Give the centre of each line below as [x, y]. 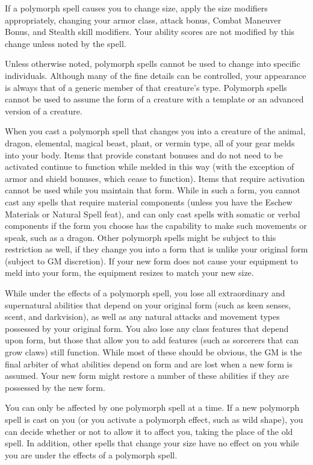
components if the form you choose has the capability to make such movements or [156, 226]
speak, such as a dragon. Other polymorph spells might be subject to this [141, 237]
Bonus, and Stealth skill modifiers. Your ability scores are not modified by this [150, 32]
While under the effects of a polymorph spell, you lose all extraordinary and [145, 293]
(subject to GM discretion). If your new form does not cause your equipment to [152, 261]
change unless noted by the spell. [66, 43]
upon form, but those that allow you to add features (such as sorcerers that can [152, 340]
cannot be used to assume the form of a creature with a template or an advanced [154, 99]
